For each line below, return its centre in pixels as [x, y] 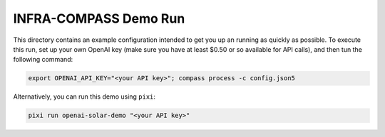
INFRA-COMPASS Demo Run [99, 18]
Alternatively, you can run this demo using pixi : [84, 97]
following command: [43, 60]
